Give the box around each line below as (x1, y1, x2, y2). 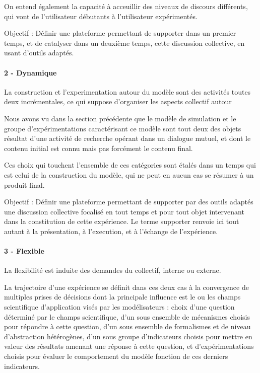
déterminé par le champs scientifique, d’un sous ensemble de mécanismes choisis (4, 311, 250, 322)
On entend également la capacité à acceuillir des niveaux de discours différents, (4, 1, 248, 11)
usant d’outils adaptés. (4, 47, 74, 58)
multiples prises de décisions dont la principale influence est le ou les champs (4, 291, 241, 302)
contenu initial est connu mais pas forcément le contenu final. (4, 142, 193, 153)
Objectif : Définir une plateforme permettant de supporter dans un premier (4, 28, 236, 38)
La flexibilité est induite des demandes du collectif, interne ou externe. (4, 265, 221, 275)
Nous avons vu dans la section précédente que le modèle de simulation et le (4, 113, 236, 123)
